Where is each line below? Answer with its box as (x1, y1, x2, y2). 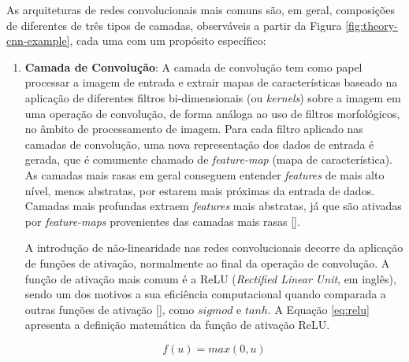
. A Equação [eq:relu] (267, 301, 370, 317)
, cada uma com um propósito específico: (69, 32, 266, 49)
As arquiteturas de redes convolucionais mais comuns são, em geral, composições (6, 2, 396, 17)
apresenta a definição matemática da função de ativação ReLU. (24, 316, 330, 333)
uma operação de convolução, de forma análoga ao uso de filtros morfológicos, (24, 105, 400, 121)
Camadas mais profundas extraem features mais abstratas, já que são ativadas (24, 198, 402, 214)
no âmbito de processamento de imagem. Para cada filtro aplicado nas (24, 120, 363, 137)
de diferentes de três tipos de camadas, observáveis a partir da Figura (6, 17, 342, 33)
